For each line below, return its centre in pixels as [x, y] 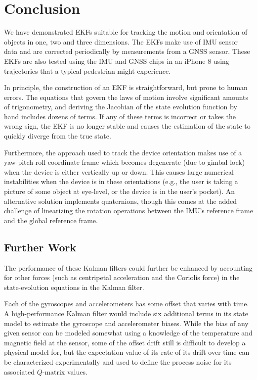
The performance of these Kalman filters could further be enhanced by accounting [128, 267]
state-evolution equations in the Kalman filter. [74, 287]
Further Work [40, 247]
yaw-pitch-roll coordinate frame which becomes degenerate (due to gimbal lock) [125, 162]
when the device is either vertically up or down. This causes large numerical [119, 171]
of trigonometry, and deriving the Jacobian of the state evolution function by [121, 107]
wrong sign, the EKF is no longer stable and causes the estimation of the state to [127, 126]
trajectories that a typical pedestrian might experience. [87, 71]
